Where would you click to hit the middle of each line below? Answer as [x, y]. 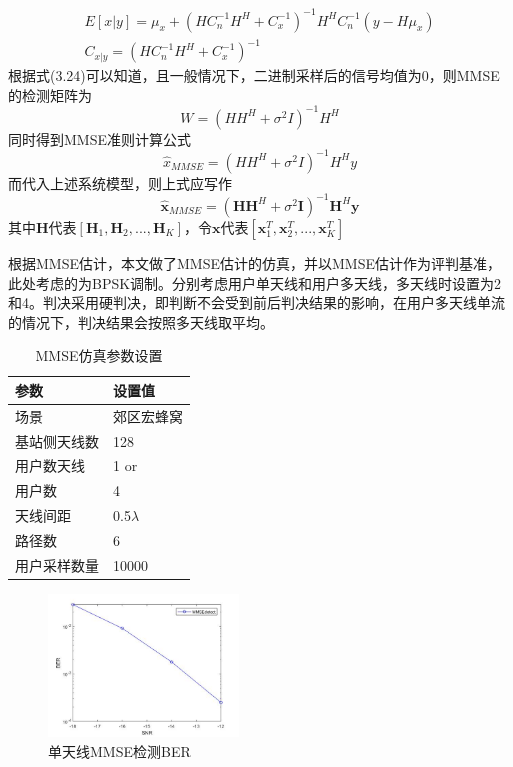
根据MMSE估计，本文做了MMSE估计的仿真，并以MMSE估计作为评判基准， [254, 262]
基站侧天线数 [57, 440]
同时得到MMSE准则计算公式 [99, 138]
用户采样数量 [57, 564]
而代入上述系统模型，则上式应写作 [120, 182]
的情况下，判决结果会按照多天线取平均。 [141, 321]
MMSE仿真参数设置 [99, 355]
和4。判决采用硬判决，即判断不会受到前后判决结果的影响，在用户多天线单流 [256, 302]
